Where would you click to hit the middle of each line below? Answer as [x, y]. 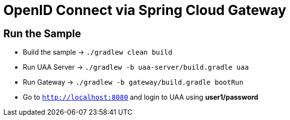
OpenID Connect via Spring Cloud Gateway [145, 10]
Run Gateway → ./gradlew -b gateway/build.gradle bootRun [133, 82]
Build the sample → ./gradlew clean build [98, 52]
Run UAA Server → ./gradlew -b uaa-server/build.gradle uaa [136, 67]
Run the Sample [42, 33]
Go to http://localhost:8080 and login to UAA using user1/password [141, 97]
